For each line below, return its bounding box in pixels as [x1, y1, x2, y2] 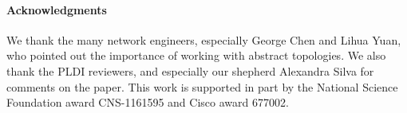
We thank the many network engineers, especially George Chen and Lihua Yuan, [6, 31, 401, 48]
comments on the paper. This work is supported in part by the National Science [6, 78, 398, 95]
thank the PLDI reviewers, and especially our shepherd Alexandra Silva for [6, 62, 374, 79]
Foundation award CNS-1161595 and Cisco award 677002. [6, 94, 289, 111]
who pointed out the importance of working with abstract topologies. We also [6, 47, 386, 64]
